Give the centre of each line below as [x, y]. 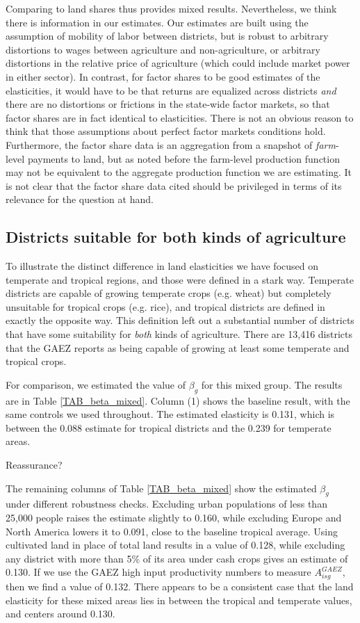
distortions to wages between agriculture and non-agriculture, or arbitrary [163, 49]
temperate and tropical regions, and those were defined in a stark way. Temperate [180, 279]
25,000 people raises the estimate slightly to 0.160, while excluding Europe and [174, 518]
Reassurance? [34, 465]
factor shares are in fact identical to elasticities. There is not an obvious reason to [180, 117]
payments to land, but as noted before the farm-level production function [183, 158]
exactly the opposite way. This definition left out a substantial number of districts [180, 320]
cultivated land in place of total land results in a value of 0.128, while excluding [175, 545]
